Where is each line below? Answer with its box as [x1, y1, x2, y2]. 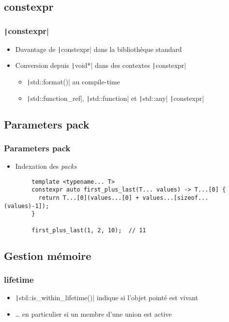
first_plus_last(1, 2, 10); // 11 [31, 226, 146, 234]
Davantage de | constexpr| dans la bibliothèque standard [15, 44, 182, 54]
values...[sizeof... [142, 194, 209, 202]
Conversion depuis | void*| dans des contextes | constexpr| [15, 60, 186, 70]
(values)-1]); [4, 202, 49, 209]
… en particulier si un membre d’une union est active [15, 309, 172, 319]
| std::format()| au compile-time [27, 76, 120, 86]
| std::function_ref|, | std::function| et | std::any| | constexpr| [27, 93, 204, 103]
